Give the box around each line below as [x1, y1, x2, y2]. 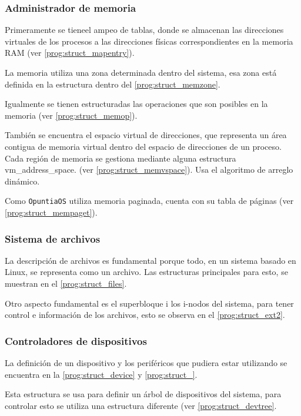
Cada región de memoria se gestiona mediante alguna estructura [5, 152, 236, 164]
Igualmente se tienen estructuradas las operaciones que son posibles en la [5, 98, 268, 110]
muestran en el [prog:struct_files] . [5, 277, 127, 289]
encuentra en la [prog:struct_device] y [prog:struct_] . [5, 368, 198, 380]
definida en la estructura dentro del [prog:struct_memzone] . [5, 78, 220, 90]
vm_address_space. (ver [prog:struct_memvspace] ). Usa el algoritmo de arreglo [5, 163, 293, 176]
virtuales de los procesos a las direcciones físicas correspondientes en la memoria [5, 35, 293, 47]
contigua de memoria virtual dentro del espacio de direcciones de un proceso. [5, 140, 282, 152]
